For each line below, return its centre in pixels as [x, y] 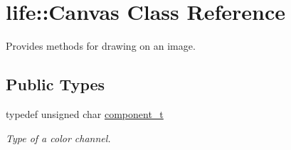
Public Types [55, 84]
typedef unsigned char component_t [85, 113]
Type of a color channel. [58, 138]
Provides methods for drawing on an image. [101, 46]
